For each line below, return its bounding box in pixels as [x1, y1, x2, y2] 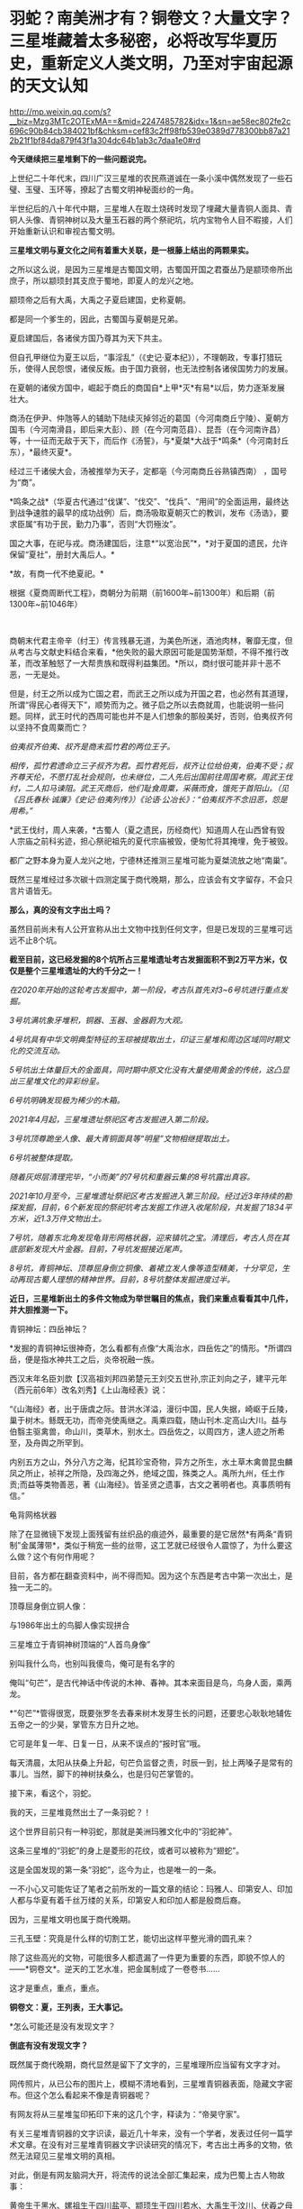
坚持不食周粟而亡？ [16, 722, 88, 733]
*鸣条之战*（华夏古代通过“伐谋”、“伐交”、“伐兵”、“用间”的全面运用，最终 [9, 496, 281, 507]
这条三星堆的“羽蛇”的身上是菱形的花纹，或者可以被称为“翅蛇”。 [9, 1845, 245, 1856]
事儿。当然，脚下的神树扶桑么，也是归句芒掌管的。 [9, 1768, 199, 1779]
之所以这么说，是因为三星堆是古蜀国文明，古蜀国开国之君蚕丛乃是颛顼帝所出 [9, 263, 293, 275]
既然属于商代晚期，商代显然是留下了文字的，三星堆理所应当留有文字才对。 [9, 2058, 285, 2069]
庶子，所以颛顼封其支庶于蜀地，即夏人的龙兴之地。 [9, 275, 199, 286]
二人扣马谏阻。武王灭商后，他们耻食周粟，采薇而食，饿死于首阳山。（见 [24, 782, 290, 793]
